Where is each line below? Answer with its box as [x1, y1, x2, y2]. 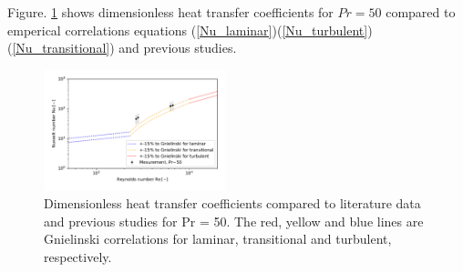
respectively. [44, 247, 112, 266]
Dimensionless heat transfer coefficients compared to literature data [44, 194, 421, 213]
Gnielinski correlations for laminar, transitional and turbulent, [44, 229, 392, 248]
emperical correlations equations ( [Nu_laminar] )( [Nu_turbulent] [7, 20, 368, 39]
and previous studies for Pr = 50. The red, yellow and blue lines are [44, 211, 424, 230]
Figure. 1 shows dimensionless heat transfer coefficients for [7, 3, 334, 21]
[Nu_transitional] [12, 38, 110, 57]
